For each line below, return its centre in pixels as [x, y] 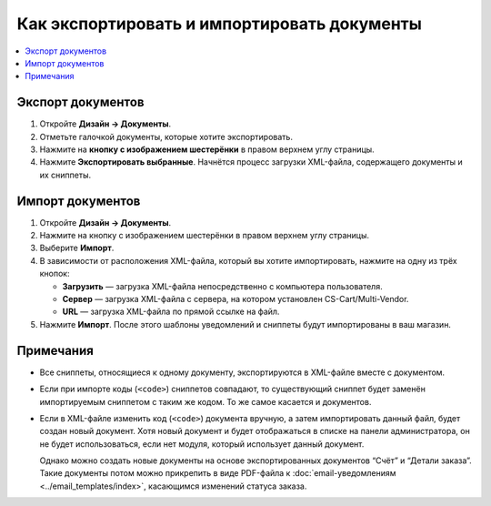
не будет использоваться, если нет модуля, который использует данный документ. [202, 444]
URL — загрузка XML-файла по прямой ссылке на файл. [171, 312]
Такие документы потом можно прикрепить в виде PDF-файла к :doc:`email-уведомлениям [218, 473]
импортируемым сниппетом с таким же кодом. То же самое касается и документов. [205, 401]
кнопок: [55, 274]
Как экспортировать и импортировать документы [220, 24]
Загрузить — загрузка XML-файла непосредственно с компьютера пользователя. [222, 286]
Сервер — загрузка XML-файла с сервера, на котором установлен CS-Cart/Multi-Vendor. [235, 299]
